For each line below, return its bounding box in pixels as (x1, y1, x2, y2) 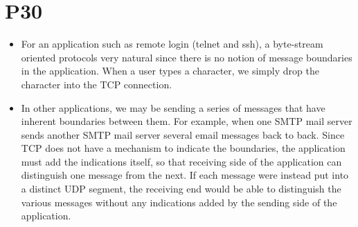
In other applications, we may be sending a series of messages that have (21, 100, 325, 115)
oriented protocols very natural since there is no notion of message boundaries (21, 50, 352, 64)
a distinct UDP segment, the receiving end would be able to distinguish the (21, 181, 341, 196)
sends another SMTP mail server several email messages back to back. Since (21, 127, 345, 141)
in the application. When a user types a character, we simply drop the (21, 63, 319, 78)
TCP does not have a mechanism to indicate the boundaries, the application (21, 141, 346, 155)
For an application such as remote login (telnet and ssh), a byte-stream (21, 37, 323, 51)
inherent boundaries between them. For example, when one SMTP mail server (21, 114, 352, 128)
